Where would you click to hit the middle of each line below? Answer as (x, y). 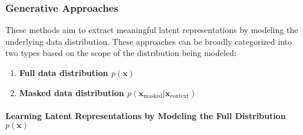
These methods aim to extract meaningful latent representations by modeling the (152, 30)
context (180, 96)
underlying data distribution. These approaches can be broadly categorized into (149, 41)
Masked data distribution (71, 92)
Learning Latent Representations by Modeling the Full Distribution (146, 115)
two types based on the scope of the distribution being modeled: (121, 53)
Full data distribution (64, 73)
